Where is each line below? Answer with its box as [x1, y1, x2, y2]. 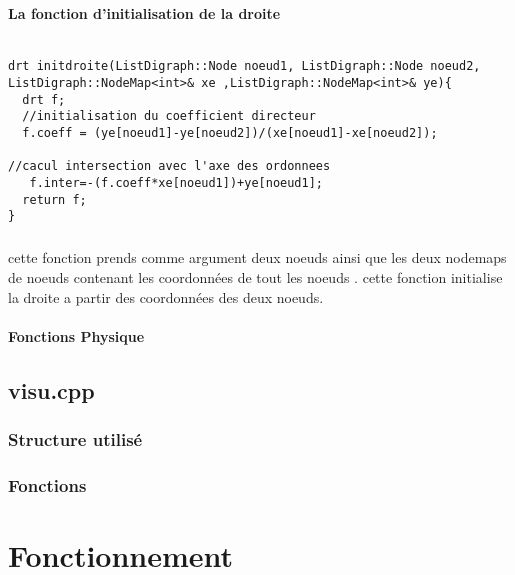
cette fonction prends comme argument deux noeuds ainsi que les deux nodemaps [8, 247, 507, 268]
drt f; [22, 92, 66, 107]
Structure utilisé [8, 427, 143, 452]
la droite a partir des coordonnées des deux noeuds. [8, 286, 324, 307]
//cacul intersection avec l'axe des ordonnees [8, 159, 331, 174]
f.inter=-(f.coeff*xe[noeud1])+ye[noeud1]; [29, 176, 323, 191]
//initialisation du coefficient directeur [22, 109, 316, 124]
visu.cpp [8, 374, 95, 405]
